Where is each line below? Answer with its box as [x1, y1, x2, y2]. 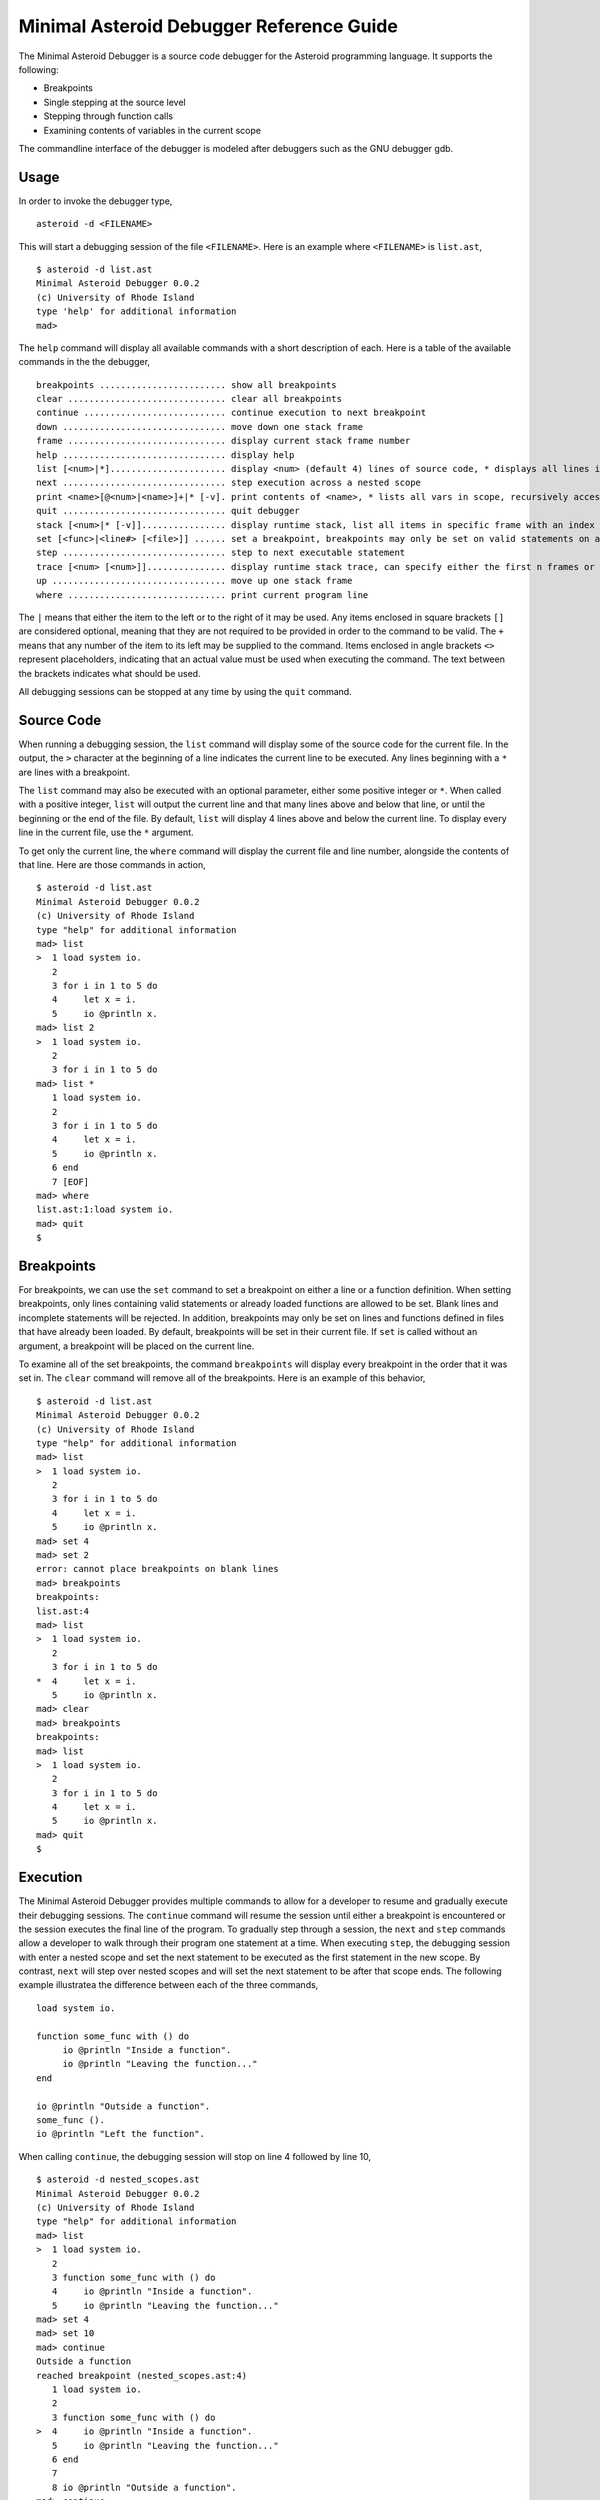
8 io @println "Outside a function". [51, 2481, 237, 2493]
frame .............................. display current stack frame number [36, 435, 411, 447]
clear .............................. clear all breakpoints [36, 393, 342, 405]
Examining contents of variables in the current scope [43, 124, 262, 136]
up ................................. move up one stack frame [36, 575, 353, 587]
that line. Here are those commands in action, [18, 858, 206, 870]
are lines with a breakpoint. [18, 766, 130, 778]
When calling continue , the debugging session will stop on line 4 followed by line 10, [18, 2150, 372, 2162]
